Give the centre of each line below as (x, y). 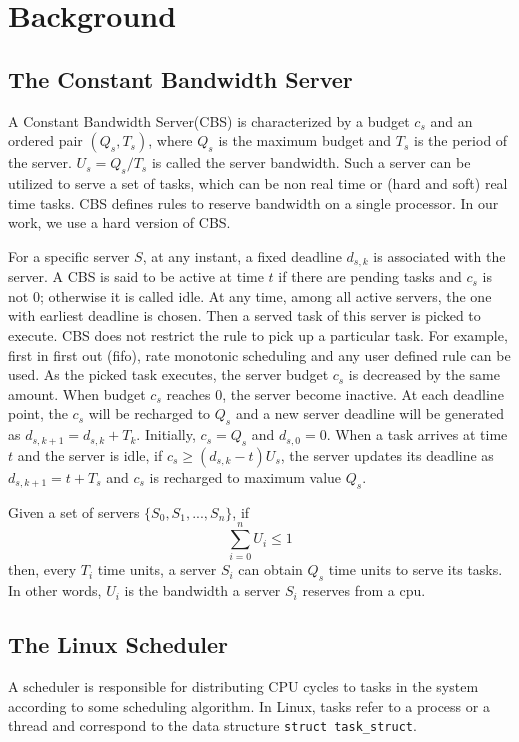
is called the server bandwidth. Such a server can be (311, 162)
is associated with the (439, 255)
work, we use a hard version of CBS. (119, 222)
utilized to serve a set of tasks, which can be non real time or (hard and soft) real (258, 182)
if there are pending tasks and (370, 276)
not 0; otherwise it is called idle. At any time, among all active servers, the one (250, 295)
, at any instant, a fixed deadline (242, 255)
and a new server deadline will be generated (370, 413)
